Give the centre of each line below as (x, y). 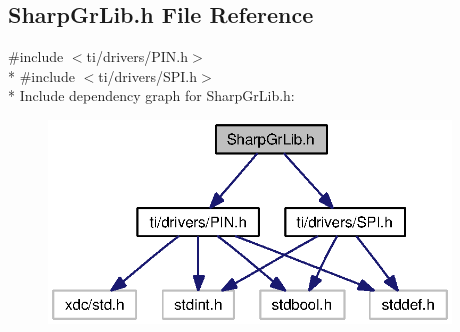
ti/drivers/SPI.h (148, 75)
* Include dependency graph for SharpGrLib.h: (151, 95)
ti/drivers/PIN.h (137, 56)
